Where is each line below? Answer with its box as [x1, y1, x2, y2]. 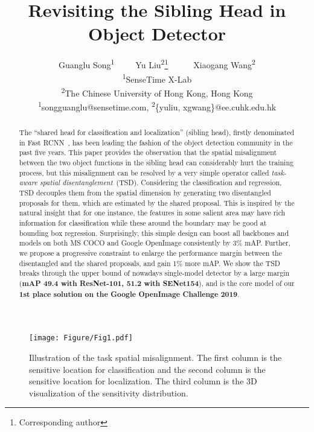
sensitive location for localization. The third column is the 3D [29, 375, 257, 387]
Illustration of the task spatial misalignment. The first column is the [29, 351, 282, 363]
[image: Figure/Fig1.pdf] [29, 334, 133, 343]
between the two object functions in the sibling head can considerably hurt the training [19, 157, 293, 168]
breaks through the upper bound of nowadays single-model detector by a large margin [19, 268, 290, 278]
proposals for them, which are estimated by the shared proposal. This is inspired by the [19, 197, 295, 208]
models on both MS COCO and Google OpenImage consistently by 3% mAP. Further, [19, 238, 291, 248]
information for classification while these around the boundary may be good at [19, 218, 267, 228]
